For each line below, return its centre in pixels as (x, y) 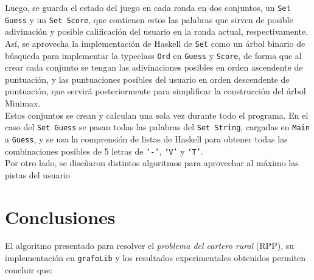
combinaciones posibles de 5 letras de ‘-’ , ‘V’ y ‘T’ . (104, 151)
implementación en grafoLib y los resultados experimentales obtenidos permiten (155, 258)
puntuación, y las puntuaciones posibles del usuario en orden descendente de (147, 79)
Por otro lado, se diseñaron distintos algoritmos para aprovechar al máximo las (152, 163)
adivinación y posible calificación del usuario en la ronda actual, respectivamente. (157, 31)
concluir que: (29, 269)
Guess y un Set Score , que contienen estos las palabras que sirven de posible (149, 19)
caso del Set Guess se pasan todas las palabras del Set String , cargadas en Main (157, 127)
